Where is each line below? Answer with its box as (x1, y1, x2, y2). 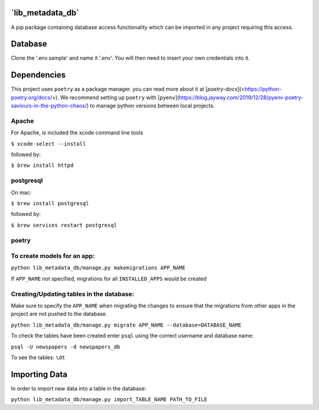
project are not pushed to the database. (11, 311, 108, 318)
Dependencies (11, 70, 66, 80)
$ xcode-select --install (11, 140, 86, 147)
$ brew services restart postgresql (11, 222, 118, 228)
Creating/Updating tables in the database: (11, 290, 135, 298)
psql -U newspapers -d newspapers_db (11, 343, 121, 350)
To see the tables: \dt (11, 354, 66, 361)
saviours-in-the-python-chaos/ (11, 102, 87, 109)
